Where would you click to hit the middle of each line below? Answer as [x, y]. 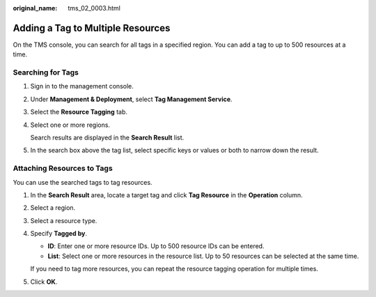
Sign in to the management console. [82, 86]
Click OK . [44, 282]
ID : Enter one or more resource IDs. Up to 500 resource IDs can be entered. [156, 246]
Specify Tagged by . [58, 234]
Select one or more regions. [70, 125]
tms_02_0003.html [94, 8]
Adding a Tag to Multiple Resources [92, 28]
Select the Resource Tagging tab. [79, 112]
